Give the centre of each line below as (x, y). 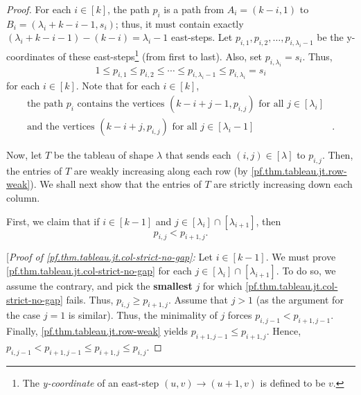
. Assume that (198, 299)
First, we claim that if (53, 221)
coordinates (30, 56)
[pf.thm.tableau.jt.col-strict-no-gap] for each (99, 270)
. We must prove (301, 257)
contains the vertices (121, 104)
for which (222, 285)
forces (240, 315)
